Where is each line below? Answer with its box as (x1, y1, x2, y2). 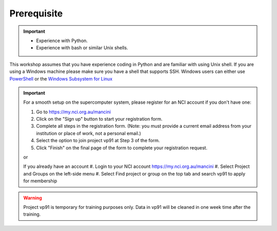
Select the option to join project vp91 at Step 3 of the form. (36, 138, 160, 144)
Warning (23, 195, 42, 201)
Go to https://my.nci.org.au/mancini (36, 108, 111, 115)
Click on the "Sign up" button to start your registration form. (36, 116, 163, 122)
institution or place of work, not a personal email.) (36, 130, 141, 136)
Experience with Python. (36, 37, 88, 44)
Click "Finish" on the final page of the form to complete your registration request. (36, 144, 208, 151)
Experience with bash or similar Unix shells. (36, 45, 128, 51)
